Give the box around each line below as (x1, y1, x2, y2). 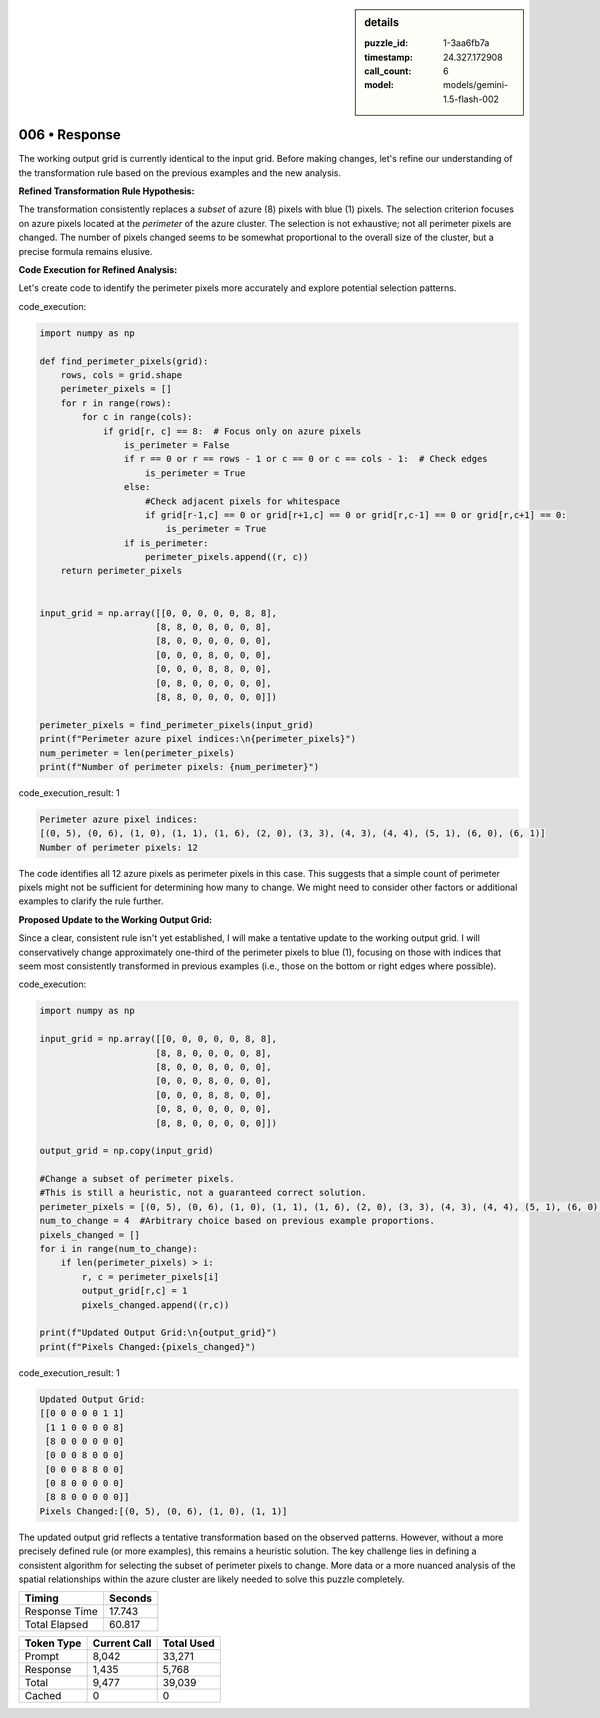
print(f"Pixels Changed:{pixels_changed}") (39, 1341, 257, 1352)
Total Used (162, 1636, 215, 1650)
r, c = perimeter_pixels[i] (81, 1271, 220, 1282)
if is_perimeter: (123, 537, 209, 549)
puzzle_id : (364, 37, 409, 49)
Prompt (24, 1650, 60, 1664)
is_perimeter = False (123, 439, 230, 450)
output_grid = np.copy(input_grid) (39, 1145, 214, 1157)
